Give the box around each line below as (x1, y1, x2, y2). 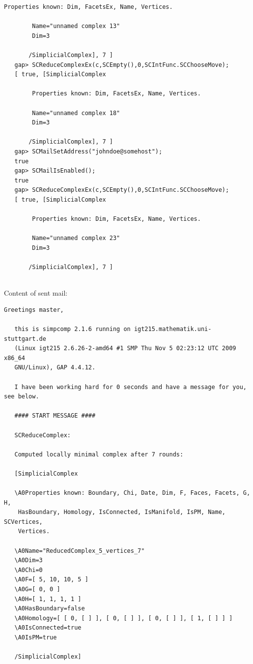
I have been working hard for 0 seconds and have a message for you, (14, 383, 247, 391)
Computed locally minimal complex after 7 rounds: (14, 451, 184, 458)
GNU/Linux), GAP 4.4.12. (14, 364, 96, 371)
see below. (4, 393, 39, 400)
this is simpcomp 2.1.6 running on (14, 326, 131, 332)
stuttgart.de (4, 335, 46, 342)
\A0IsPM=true (14, 634, 57, 641)
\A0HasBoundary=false (14, 605, 85, 612)
